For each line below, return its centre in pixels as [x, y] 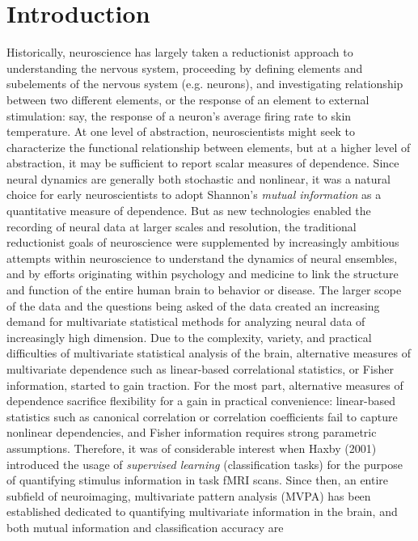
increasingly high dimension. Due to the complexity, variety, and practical [189, 337]
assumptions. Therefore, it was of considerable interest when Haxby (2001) [192, 448]
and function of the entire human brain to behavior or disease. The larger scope [204, 290]
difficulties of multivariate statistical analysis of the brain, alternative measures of [209, 353]
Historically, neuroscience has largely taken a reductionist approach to [180, 52]
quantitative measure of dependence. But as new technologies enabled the [189, 211]
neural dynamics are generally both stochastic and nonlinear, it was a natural [198, 178]
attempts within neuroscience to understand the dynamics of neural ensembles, [202, 258]
